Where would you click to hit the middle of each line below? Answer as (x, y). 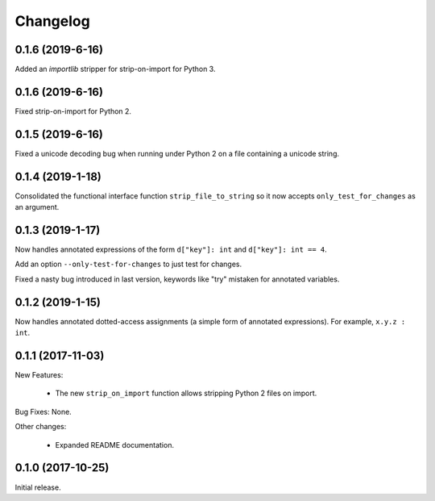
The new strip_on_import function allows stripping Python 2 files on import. (186, 393)
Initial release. (38, 487)
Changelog (52, 21)
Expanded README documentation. (115, 445)
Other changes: (41, 427)
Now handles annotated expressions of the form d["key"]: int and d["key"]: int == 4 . (171, 249)
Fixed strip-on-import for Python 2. (73, 111)
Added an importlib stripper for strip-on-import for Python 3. (115, 69)
